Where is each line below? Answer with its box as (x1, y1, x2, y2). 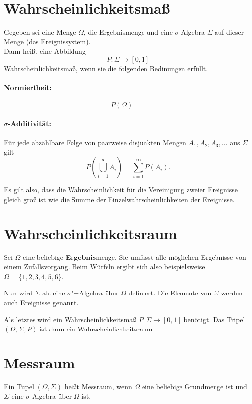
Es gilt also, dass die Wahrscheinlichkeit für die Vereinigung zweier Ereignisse (4, 184, 238, 195)
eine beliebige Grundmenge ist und (142, 381, 247, 391)
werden (221, 288, 243, 298)
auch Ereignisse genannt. (4, 297, 79, 307)
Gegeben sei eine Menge (4, 27, 76, 37)
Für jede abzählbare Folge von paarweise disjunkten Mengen (4, 137, 186, 147)
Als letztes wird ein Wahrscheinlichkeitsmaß (4, 314, 137, 324)
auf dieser (215, 27, 244, 37)
